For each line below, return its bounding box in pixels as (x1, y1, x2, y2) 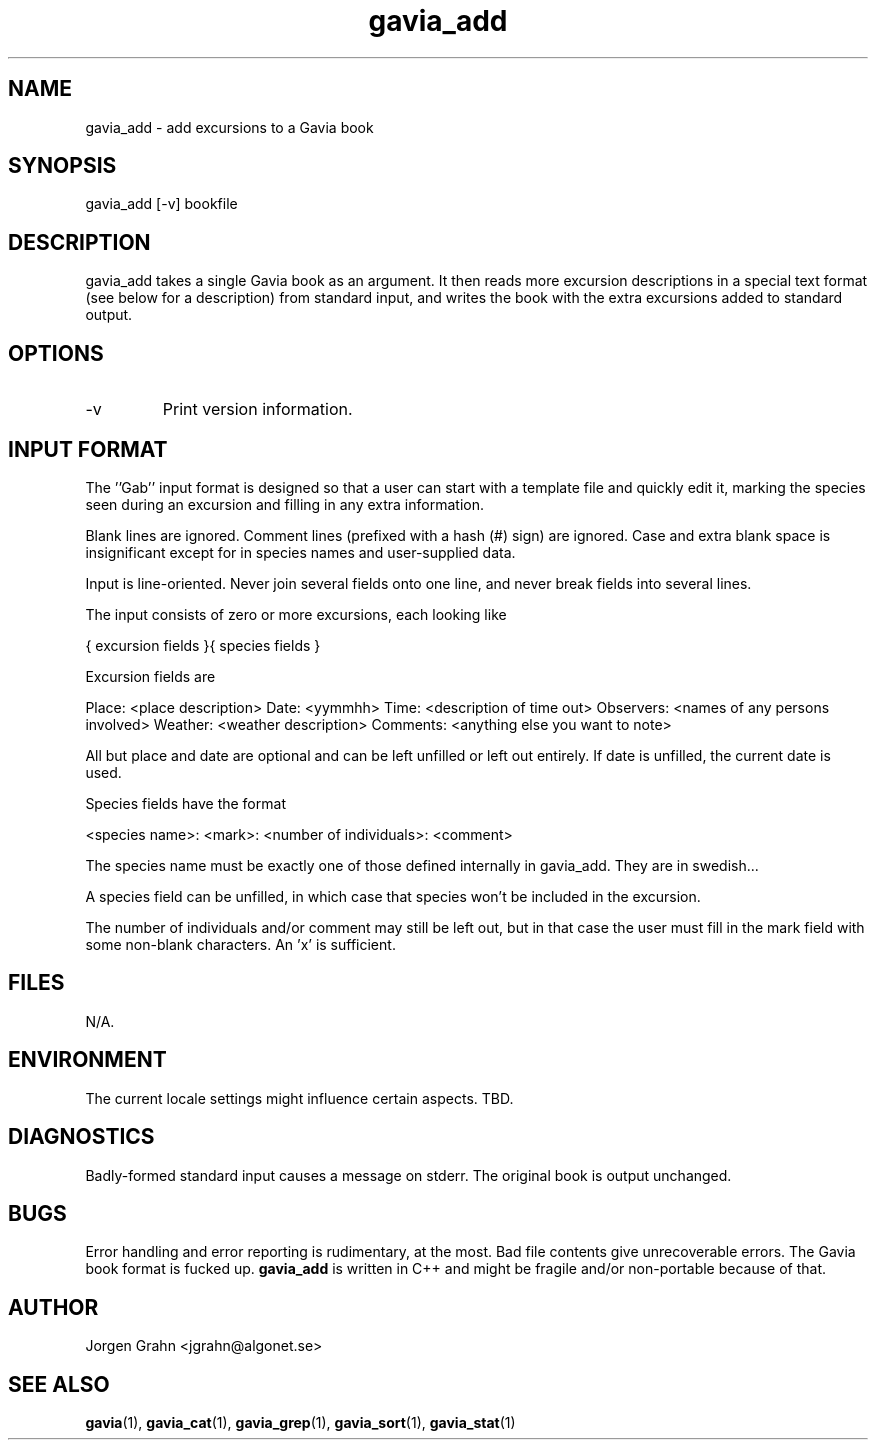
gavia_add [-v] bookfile (85, 195, 238, 213)
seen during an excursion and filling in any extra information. (85, 495, 484, 513)
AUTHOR (8, 1294, 99, 1320)
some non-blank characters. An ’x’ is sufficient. (85, 935, 396, 953)
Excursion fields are (85, 667, 216, 685)
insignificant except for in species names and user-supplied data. (85, 543, 516, 561)
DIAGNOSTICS (8, 1124, 155, 1150)
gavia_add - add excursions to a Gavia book (85, 118, 374, 136)
